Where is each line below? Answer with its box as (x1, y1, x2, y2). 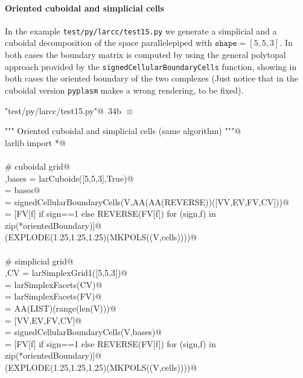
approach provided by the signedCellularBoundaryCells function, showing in (5, 60, 297, 72)
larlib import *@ (5, 136, 66, 149)
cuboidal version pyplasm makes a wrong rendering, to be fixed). (5, 83, 244, 96)
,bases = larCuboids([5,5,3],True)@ (5, 171, 134, 184)
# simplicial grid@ (5, 254, 74, 267)
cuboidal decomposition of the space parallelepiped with (5, 36, 212, 49)
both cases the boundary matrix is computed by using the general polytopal (5, 48, 286, 61)
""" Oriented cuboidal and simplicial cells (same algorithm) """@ (5, 124, 241, 137)
